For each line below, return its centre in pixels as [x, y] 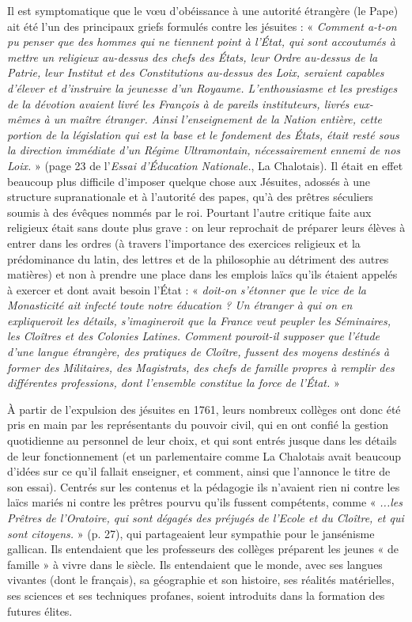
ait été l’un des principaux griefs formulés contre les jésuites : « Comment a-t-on [202, 26]
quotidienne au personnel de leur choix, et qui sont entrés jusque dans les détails [202, 440]
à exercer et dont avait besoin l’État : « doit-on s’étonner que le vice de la [187, 289]
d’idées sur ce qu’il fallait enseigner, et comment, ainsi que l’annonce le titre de [199, 471]
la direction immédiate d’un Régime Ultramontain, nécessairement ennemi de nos [204, 150]
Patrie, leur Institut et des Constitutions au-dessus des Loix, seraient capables [196, 72]
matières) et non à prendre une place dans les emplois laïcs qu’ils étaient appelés [202, 274]
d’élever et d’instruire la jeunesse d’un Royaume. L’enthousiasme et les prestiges [202, 87]
